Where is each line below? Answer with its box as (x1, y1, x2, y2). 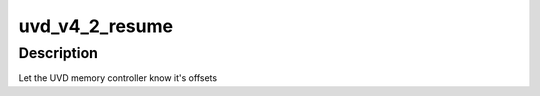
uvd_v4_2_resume (18, 15, 174, 37)
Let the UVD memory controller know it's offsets (18, 72, 218, 84)
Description (18, 44, 99, 62)
